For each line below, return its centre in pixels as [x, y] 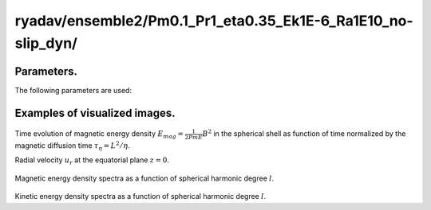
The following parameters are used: [73, 90]
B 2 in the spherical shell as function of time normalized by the [304, 133]
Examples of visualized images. [95, 113]
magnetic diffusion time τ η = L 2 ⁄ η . [73, 146]
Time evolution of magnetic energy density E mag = [99, 135]
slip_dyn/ [46, 43]
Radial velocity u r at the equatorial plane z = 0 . [92, 161]
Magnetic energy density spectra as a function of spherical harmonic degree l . [144, 178]
